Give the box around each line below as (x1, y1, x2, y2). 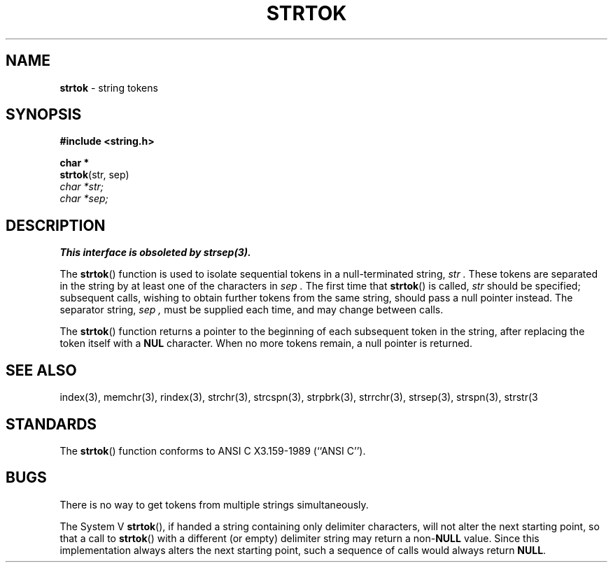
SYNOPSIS (6, 106, 82, 124)
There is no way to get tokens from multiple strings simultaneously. (59, 498, 369, 511)
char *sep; (59, 192, 108, 205)
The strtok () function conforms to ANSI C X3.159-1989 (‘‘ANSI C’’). (59, 444, 366, 457)
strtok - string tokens (59, 81, 158, 94)
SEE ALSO (6, 361, 77, 379)
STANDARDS (6, 415, 97, 433)
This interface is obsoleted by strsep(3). (59, 246, 251, 259)
